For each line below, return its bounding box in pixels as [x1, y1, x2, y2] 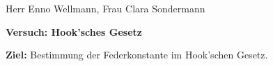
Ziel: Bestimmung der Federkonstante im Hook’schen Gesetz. [6, 47, 268, 62]
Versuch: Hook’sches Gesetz [6, 24, 143, 38]
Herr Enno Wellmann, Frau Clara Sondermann [6, 1, 205, 15]
